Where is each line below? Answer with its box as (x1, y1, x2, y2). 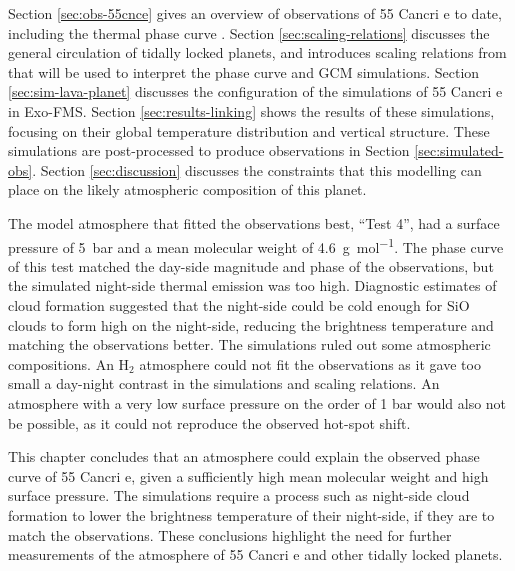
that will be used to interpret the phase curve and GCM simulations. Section (8, 61, 480, 82)
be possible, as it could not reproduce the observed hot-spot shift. (8, 412, 411, 433)
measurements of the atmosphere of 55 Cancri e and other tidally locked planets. (8, 544, 503, 565)
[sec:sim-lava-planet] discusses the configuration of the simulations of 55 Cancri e (8, 81, 503, 102)
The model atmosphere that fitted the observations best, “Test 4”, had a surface (8, 212, 500, 233)
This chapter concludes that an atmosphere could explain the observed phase (8, 446, 480, 467)
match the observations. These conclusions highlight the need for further (8, 524, 452, 545)
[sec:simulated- (414, 140, 504, 161)
